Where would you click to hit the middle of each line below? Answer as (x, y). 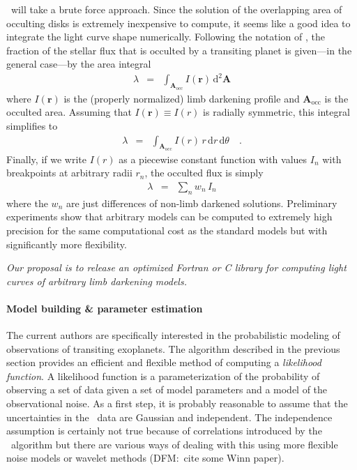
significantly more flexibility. (67, 244)
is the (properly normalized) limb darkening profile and (182, 98)
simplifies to (32, 125)
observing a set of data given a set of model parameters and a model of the (167, 389)
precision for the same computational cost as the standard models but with (167, 230)
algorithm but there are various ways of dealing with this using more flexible (174, 444)
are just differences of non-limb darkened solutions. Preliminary (202, 203)
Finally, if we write (46, 159)
